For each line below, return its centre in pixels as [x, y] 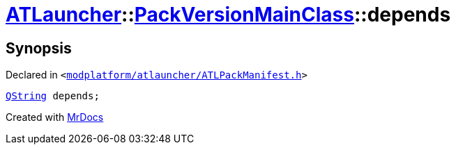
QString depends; [53, 96]
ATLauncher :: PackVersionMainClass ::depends [228, 15]
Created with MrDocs [55, 117]
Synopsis [39, 48]
